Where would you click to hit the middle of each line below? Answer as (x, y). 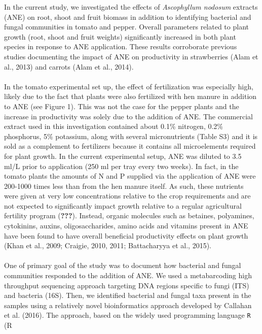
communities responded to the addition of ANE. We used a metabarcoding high (128, 275)
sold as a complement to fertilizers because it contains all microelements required (130, 146)
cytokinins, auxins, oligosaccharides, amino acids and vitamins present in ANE (126, 226)
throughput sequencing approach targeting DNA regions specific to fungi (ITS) (127, 285)
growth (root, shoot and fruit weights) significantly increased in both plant (120, 36)
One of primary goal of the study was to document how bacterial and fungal (123, 265)
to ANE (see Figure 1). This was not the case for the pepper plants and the (122, 106)
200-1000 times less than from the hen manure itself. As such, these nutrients (124, 186)
